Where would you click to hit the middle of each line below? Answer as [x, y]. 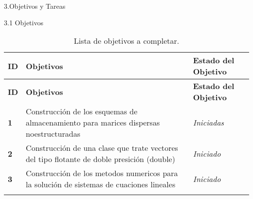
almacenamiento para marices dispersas [93, 123]
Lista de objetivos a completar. [126, 41]
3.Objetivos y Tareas [35, 6]
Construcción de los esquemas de [82, 111]
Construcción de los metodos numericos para [102, 173]
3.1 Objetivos [24, 22]
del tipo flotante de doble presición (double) [100, 159]
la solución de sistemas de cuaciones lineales [101, 184]
